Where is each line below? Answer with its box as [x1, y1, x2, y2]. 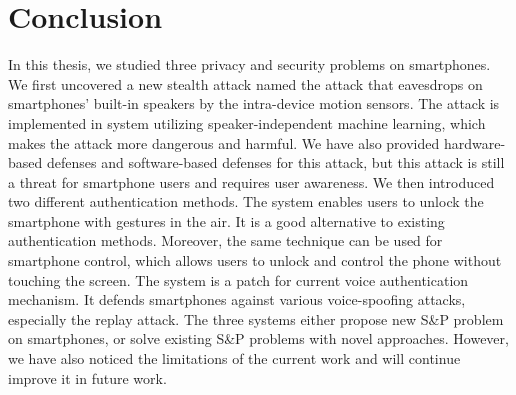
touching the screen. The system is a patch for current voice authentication [8, 269, 469, 290]
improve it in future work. [8, 367, 167, 388]
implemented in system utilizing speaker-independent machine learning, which [8, 112, 486, 133]
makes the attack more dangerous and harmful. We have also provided [8, 132, 440, 153]
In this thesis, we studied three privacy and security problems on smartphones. [8, 54, 491, 75]
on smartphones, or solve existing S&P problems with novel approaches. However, [8, 328, 509, 349]
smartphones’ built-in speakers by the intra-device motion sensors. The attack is [8, 93, 500, 114]
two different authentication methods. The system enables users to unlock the [8, 191, 484, 212]
